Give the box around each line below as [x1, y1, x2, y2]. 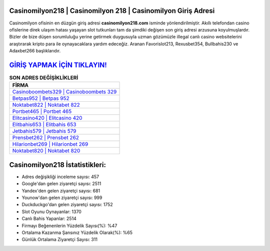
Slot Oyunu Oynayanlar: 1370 [21, 209, 82, 215]
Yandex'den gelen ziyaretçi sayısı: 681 [21, 188, 100, 194]
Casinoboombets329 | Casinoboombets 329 [12, 88, 117, 95]
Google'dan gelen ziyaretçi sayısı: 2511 [21, 181, 101, 187]
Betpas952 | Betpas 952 [12, 95, 69, 102]
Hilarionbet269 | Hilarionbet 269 [12, 141, 88, 148]
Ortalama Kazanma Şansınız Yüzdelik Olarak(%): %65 [21, 230, 132, 236]
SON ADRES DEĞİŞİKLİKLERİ [9, 74, 78, 81]
